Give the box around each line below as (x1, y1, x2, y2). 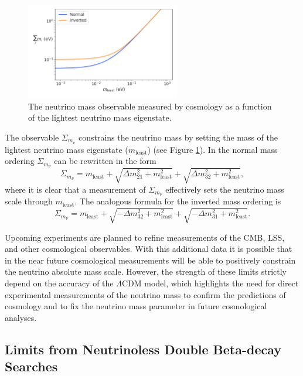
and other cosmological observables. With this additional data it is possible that (5, 242, 292, 255)
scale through (5, 195, 53, 207)
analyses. (5, 311, 37, 323)
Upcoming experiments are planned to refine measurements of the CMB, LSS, (5, 231, 285, 243)
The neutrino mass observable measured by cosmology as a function (28, 100, 272, 112)
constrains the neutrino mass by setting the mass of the (78, 131, 278, 143)
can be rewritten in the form (54, 155, 156, 167)
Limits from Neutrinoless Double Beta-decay (5, 340, 282, 358)
